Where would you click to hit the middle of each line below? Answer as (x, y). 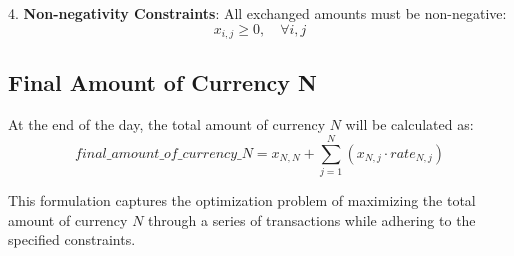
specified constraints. (72, 239)
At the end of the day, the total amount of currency (167, 124)
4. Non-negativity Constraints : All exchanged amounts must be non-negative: (257, 13)
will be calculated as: (409, 124)
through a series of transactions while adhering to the (312, 219)
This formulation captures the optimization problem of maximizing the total (242, 199)
